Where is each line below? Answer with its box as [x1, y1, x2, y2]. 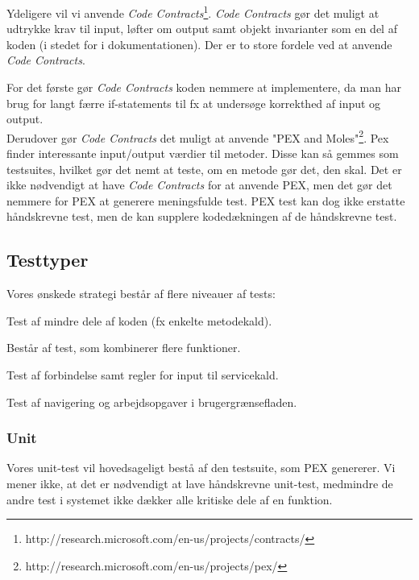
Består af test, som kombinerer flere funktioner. [6, 339, 241, 356]
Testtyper [6, 247, 89, 272]
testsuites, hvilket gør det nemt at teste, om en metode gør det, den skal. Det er [6, 160, 402, 177]
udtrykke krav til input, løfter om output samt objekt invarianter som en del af [6, 20, 397, 37]
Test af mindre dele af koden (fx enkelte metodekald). [6, 312, 272, 329]
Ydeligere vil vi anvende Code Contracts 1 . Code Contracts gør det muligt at [6, 2, 380, 21]
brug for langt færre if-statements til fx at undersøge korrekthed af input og [6, 94, 381, 111]
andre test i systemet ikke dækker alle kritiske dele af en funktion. [6, 491, 333, 507]
